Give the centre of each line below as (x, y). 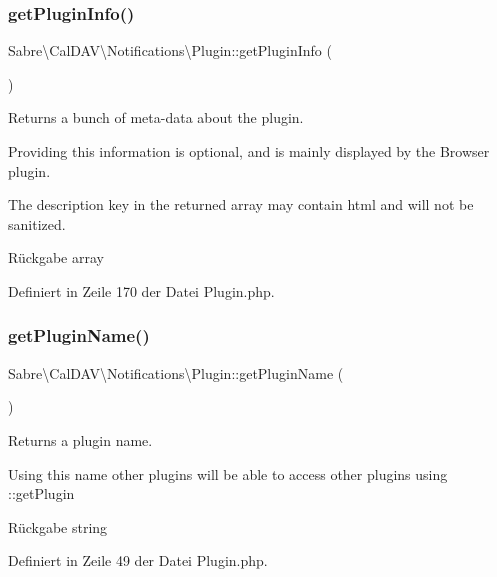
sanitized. (37, 223)
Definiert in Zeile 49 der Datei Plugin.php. (138, 560)
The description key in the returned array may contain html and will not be (241, 204)
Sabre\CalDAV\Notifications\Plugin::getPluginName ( (176, 372)
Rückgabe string (58, 526)
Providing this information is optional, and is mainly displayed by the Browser (249, 151)
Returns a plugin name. (80, 439)
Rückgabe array (56, 257)
